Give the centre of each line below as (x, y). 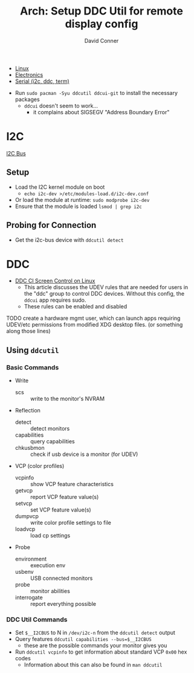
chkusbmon (30, 448)
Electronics (29, 74)
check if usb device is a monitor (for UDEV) (84, 454)
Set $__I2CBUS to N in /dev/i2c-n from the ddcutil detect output (95, 632)
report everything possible (63, 604)
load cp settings (50, 536)
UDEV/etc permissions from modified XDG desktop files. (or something (95, 325)
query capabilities (52, 441)
